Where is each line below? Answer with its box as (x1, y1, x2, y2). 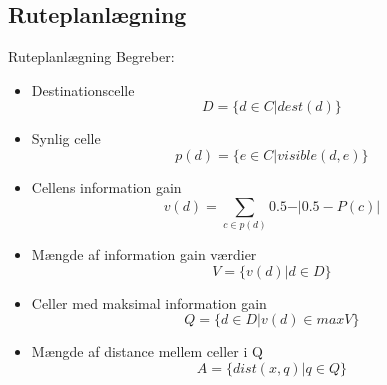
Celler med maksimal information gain (31, 292, 267, 313)
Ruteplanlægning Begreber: (8, 46, 175, 67)
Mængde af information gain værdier (31, 243, 257, 264)
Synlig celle (31, 128, 101, 149)
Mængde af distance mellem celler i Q (31, 341, 263, 362)
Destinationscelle (31, 79, 135, 100)
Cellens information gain (31, 176, 182, 197)
